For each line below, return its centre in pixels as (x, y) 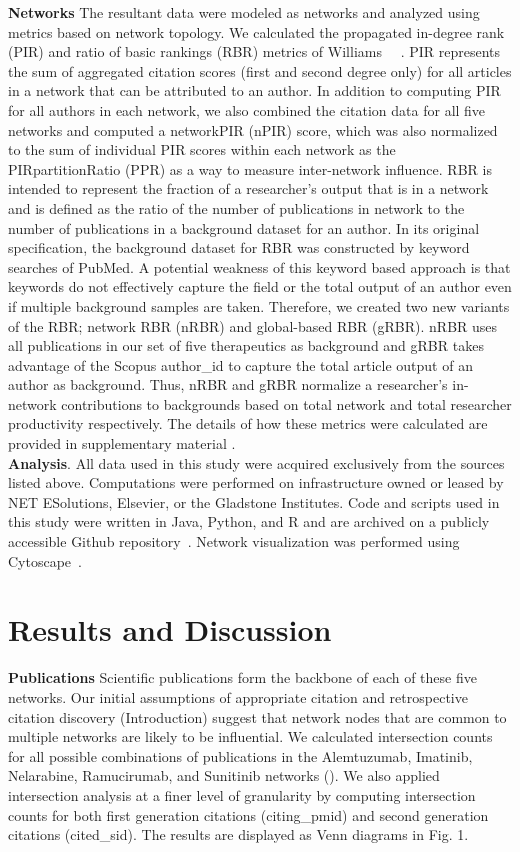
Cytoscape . (45, 560)
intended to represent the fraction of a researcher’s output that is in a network (248, 188)
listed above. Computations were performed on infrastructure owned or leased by (256, 482)
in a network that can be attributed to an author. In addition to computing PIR (254, 90)
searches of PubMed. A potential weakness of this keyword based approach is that (259, 266)
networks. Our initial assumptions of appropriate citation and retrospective (238, 696)
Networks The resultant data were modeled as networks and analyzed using (244, 12)
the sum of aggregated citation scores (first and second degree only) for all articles (260, 70)
